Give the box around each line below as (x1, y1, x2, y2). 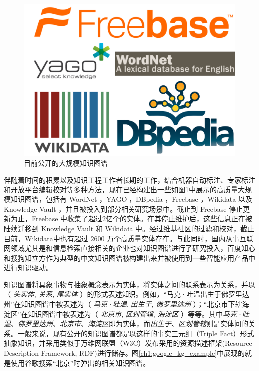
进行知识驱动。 (4, 262, 53, 273)
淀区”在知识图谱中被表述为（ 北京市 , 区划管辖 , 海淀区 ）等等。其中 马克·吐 (4, 308, 249, 319)
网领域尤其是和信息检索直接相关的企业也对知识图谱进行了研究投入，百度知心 (4, 243, 255, 253)
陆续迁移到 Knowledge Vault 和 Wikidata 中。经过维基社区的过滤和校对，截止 (4, 223, 255, 233)
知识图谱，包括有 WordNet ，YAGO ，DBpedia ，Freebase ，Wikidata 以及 (10, 194, 252, 204)
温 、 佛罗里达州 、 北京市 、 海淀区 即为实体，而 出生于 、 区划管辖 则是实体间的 (4, 318, 248, 329)
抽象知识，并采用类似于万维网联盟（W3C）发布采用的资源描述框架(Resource (4, 338, 252, 348)
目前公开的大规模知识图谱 (24, 158, 108, 168)
